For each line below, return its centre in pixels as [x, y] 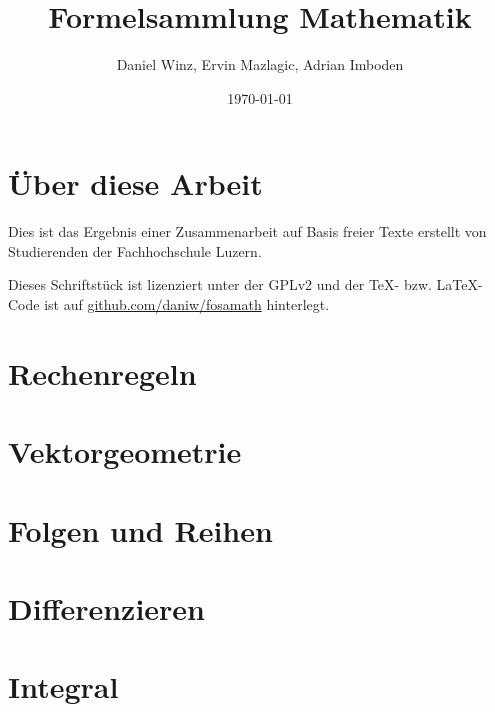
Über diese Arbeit [135, 183]
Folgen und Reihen [140, 529]
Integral [63, 686]
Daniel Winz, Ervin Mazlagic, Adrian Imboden [260, 64]
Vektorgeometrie [125, 451]
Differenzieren [107, 607]
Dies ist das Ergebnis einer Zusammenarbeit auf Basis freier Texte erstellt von [247, 231]
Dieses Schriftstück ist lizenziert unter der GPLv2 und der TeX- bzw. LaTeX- [245, 284]
